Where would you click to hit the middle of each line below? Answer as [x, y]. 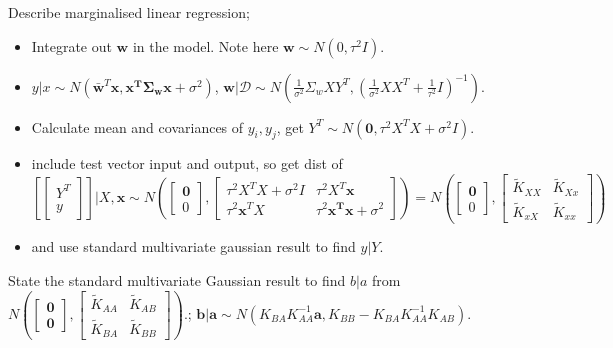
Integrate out [71, 45]
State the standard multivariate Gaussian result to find [177, 280]
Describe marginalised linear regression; [129, 12]
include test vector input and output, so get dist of [187, 163]
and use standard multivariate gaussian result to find [193, 246]
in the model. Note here [205, 45]
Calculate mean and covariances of [137, 126]
